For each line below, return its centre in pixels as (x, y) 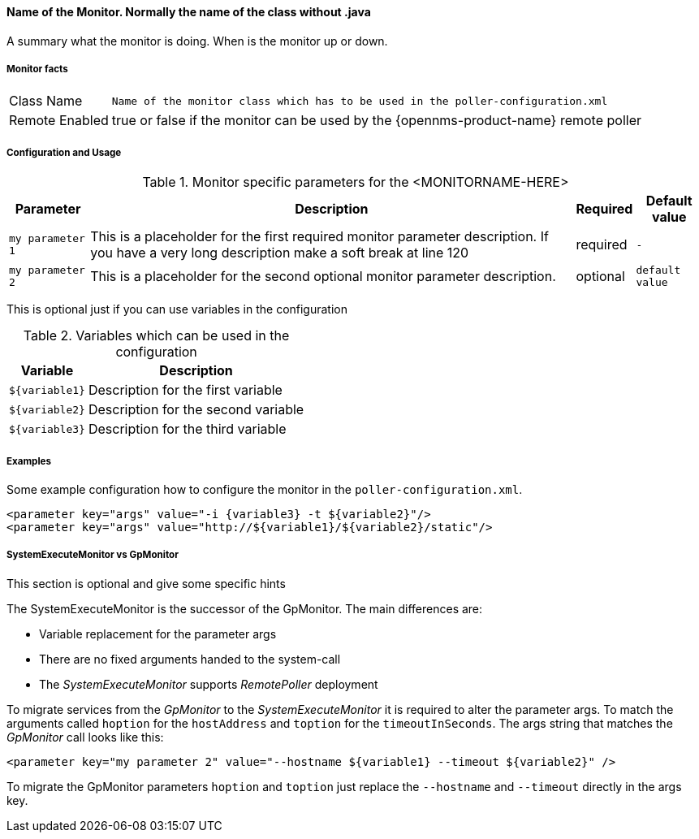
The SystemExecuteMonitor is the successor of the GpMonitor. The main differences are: (245, 608)
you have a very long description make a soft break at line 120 (280, 253)
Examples (29, 461)
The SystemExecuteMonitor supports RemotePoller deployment (209, 684)
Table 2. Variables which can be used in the (156, 336)
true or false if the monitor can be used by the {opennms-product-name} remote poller (377, 121)
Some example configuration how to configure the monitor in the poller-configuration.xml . (265, 489)
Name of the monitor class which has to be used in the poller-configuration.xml (360, 101)
